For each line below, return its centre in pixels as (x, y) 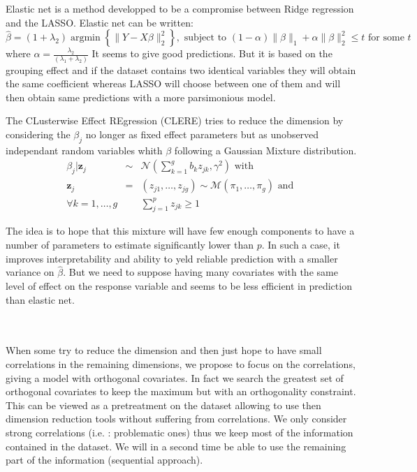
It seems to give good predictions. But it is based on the (212, 53)
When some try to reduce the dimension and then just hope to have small (164, 350)
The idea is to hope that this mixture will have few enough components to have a (180, 231)
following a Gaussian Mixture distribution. (265, 150)
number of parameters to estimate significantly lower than (130, 245)
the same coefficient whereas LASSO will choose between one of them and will (173, 83)
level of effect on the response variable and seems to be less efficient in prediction (179, 286)
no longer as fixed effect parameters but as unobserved (202, 134)
